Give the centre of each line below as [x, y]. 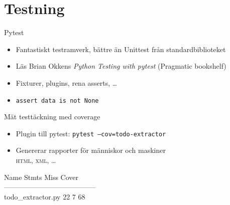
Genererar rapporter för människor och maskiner [91, 150]
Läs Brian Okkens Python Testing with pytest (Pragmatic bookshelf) [121, 66]
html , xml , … [36, 160]
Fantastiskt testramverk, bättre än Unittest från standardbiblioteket [121, 49]
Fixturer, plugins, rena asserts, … [67, 82]
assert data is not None [57, 100]
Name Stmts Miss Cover [41, 177]
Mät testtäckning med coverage [52, 117]
